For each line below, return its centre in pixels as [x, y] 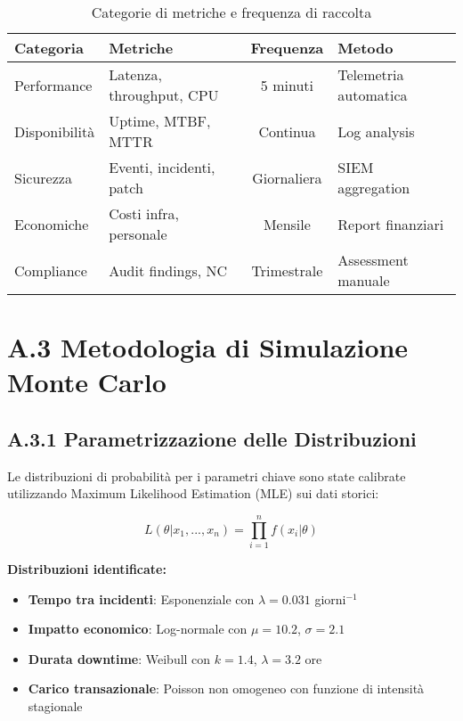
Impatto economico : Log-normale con [138, 629]
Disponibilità [55, 131]
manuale [364, 280]
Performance [53, 85]
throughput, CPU [164, 95]
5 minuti [287, 85]
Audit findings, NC [168, 270]
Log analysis [376, 131]
